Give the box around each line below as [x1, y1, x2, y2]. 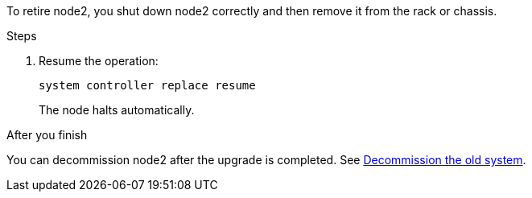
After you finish [6, 128, 88, 142]
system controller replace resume [39, 79, 256, 92]
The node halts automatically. [39, 103, 195, 117]
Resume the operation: [39, 54, 159, 68]
